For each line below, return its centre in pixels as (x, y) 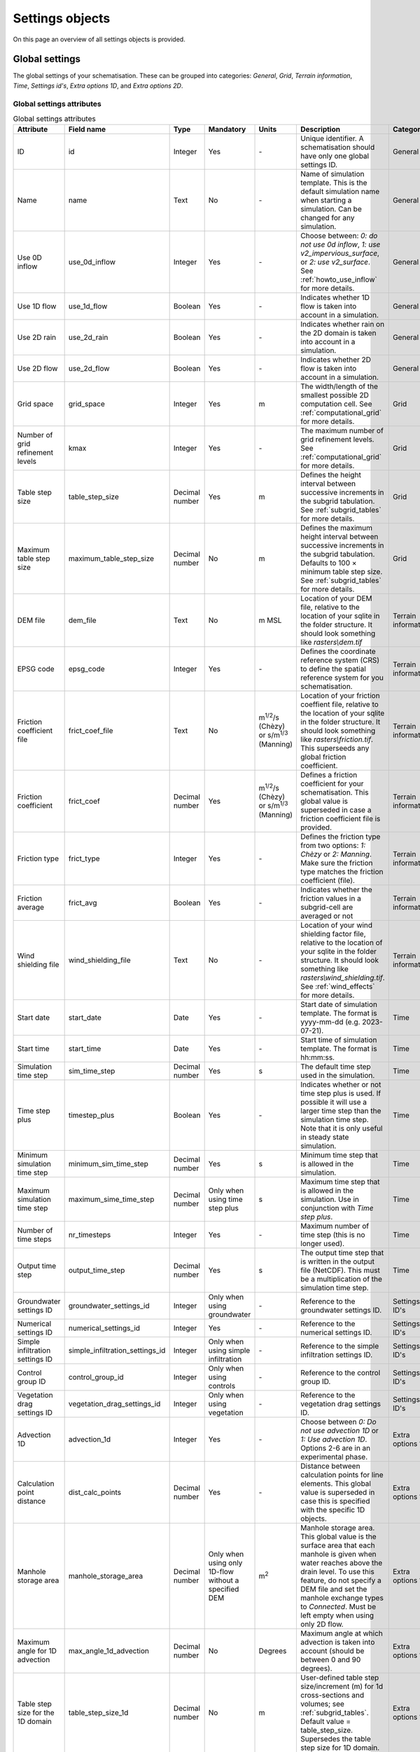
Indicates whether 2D (336, 360)
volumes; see (322, 1704)
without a (224, 1580)
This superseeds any (335, 748)
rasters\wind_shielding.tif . (343, 978)
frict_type (84, 858)
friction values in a (331, 898)
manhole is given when (339, 1554)
